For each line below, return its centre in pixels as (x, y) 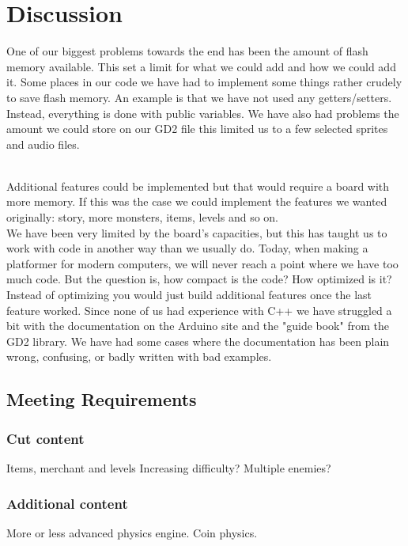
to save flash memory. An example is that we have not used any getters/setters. (199, 97)
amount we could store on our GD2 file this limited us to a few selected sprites (197, 129)
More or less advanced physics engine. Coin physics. (132, 532)
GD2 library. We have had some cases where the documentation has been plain (198, 341)
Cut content (45, 438)
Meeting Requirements (102, 399)
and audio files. (43, 144)
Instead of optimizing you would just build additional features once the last (189, 295)
